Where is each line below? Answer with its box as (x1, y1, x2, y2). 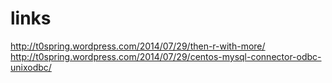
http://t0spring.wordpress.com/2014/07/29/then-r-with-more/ (10, 40, 266, 52)
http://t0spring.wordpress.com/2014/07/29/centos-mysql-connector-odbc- (10, 50, 322, 62)
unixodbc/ (10, 61, 52, 73)
